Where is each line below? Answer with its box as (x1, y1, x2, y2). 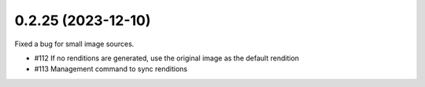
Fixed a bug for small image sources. (14, 39, 135, 49)
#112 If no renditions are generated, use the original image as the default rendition (34, 53, 299, 63)
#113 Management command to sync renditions (34, 64, 188, 74)
